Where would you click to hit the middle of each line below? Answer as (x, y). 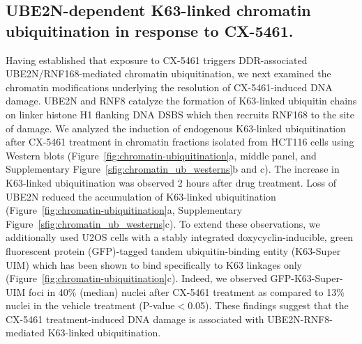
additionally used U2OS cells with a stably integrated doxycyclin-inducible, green (180, 237)
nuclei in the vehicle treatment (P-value (90, 305)
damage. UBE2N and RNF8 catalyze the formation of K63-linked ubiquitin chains (181, 101)
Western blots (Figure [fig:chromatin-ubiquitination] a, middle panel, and (161, 155)
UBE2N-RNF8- (300, 319)
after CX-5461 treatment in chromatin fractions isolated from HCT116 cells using (180, 142)
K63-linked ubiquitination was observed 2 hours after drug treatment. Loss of (171, 182)
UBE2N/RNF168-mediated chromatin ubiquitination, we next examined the (168, 73)
